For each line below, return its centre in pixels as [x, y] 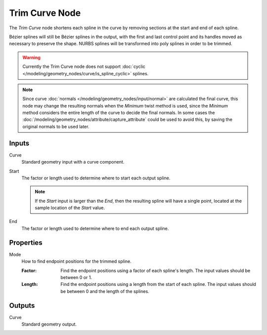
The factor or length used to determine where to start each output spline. [96, 178]
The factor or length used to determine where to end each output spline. [95, 228]
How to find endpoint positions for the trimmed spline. [77, 261]
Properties [26, 243]
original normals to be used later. [56, 126]
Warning [31, 57]
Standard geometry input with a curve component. [73, 162]
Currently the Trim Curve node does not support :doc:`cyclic [84, 66]
